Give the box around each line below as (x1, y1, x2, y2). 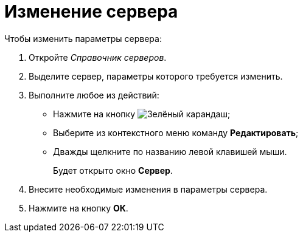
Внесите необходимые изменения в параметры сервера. (29, 184, 268, 194)
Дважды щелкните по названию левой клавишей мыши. (53, 146, 287, 157)
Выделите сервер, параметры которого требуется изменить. (29, 70, 283, 81)
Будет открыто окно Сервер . (53, 165, 173, 176)
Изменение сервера (4, 1, 178, 22)
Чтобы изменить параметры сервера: (4, 33, 162, 44)
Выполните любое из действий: (29, 89, 159, 100)
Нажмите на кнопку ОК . (29, 202, 128, 213)
